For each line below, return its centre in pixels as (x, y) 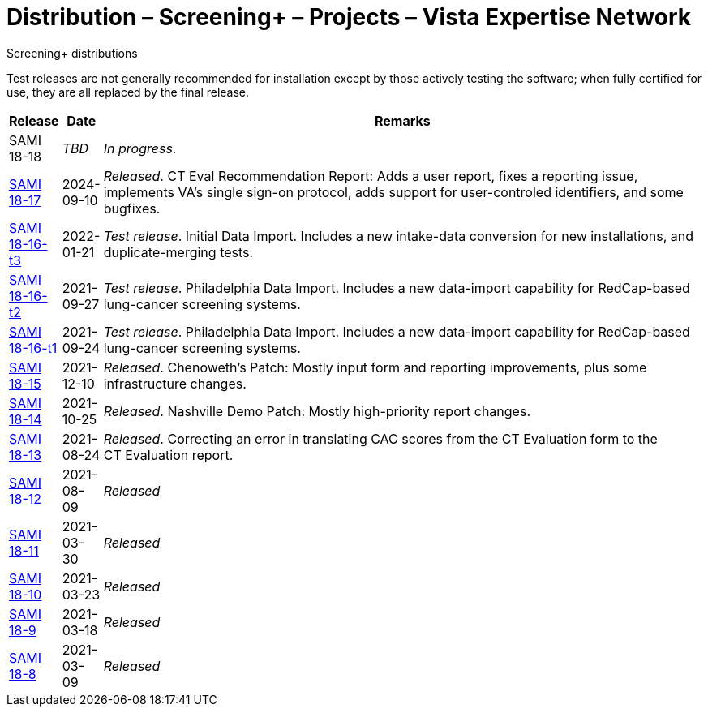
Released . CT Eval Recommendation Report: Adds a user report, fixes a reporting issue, (371, 176)
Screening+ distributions (72, 53)
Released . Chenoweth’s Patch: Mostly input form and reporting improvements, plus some (375, 367)
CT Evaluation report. (168, 455)
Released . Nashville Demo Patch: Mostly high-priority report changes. (317, 411)
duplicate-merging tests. (178, 252)
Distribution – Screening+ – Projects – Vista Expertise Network (349, 17)
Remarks (402, 120)
